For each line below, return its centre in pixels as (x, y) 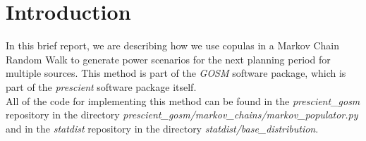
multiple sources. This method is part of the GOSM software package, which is (176, 73)
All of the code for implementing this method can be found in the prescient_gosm (183, 100)
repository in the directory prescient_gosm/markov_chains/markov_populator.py (182, 115)
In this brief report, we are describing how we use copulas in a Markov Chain (173, 45)
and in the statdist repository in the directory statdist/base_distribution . (162, 128)
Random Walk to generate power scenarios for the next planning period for (168, 59)
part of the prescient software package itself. (101, 86)
